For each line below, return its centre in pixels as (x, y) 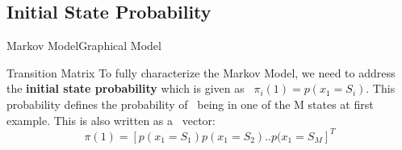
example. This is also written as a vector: (111, 120)
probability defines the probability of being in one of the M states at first (190, 104)
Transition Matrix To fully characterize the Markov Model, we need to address (201, 72)
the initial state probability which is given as (126, 88)
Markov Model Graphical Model (84, 46)
